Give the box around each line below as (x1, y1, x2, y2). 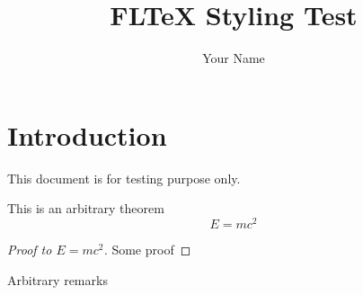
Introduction (7, 116, 167, 153)
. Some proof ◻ (103, 239, 191, 258)
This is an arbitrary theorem (7, 199, 164, 218)
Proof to (7, 239, 52, 258)
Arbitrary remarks (7, 270, 108, 289)
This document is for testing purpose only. (7, 168, 241, 187)
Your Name (202, 49, 265, 67)
